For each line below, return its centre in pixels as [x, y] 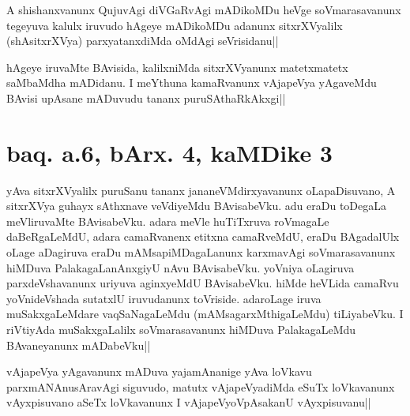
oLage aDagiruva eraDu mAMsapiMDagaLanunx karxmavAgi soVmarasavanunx [201, 252]
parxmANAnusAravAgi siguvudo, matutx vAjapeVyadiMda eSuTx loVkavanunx [201, 386]
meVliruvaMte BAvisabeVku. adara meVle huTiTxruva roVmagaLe [168, 221]
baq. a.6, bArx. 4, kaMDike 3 [169, 152]
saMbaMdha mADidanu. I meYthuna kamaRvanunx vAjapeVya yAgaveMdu [192, 82]
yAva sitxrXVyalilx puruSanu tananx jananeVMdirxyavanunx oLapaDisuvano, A [201, 190]
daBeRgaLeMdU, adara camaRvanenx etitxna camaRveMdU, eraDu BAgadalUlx [203, 236]
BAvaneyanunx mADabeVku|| [79, 345]
